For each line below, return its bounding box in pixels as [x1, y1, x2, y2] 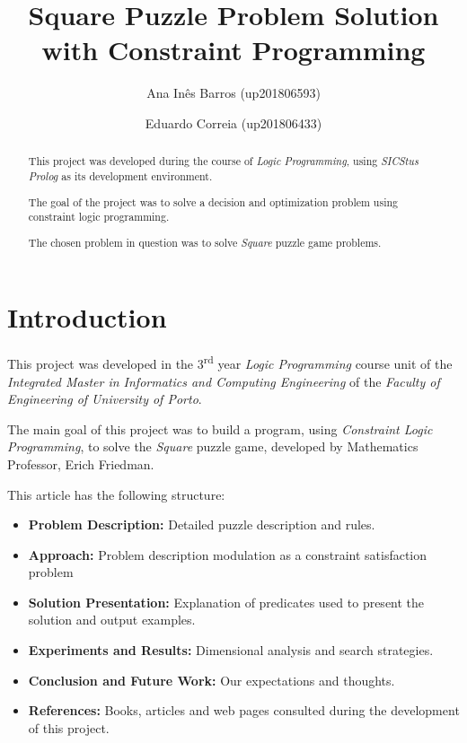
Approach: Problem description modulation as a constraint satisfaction [28, 545, 427, 564]
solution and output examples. [28, 610, 196, 629]
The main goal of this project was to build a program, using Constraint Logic [7, 419, 433, 438]
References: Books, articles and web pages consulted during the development [28, 701, 460, 720]
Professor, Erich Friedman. [7, 454, 154, 473]
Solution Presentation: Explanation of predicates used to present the [28, 592, 425, 611]
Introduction [7, 299, 167, 336]
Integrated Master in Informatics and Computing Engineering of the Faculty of [7, 371, 440, 390]
